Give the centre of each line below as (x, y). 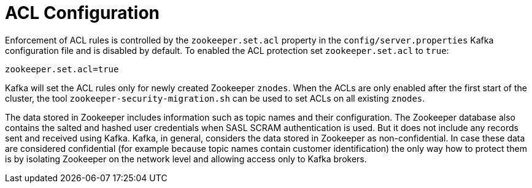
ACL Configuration (83, 13)
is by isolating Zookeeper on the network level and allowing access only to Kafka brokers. (186, 159)
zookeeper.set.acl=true (62, 69)
